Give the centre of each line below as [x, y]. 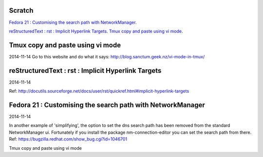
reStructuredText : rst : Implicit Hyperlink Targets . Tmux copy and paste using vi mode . [96, 31]
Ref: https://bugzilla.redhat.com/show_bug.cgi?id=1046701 [68, 139]
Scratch [21, 10]
